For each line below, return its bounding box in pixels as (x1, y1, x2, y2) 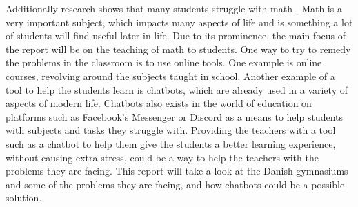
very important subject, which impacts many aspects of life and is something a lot (6, 14, 353, 29)
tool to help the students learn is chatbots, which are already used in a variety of (6, 82, 348, 97)
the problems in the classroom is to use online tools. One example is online (6, 55, 322, 70)
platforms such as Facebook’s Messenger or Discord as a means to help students (6, 109, 344, 124)
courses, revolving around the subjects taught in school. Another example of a (6, 68, 335, 83)
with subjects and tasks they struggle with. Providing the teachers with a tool (6, 123, 336, 137)
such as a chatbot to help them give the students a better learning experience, (6, 136, 336, 150)
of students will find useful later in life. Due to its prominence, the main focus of (6, 28, 346, 43)
